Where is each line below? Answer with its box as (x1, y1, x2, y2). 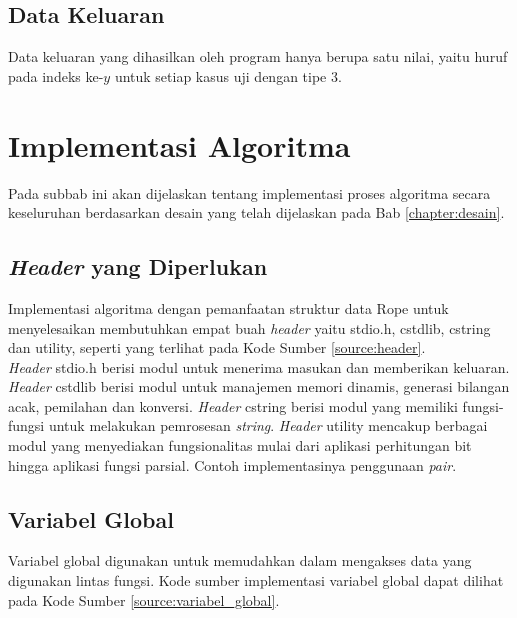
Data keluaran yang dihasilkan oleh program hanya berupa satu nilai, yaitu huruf (8, 46, 508, 67)
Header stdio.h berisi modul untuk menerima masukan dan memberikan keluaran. (8, 356, 510, 377)
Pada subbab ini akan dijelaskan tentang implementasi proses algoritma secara (8, 182, 491, 203)
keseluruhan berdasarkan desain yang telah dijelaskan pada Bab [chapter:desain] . (8, 202, 505, 223)
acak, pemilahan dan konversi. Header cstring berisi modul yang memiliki (8, 395, 458, 416)
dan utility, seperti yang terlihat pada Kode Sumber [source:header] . (8, 337, 426, 358)
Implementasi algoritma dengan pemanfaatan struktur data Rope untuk (8, 297, 449, 318)
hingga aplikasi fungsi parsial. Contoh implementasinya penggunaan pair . (8, 454, 457, 475)
